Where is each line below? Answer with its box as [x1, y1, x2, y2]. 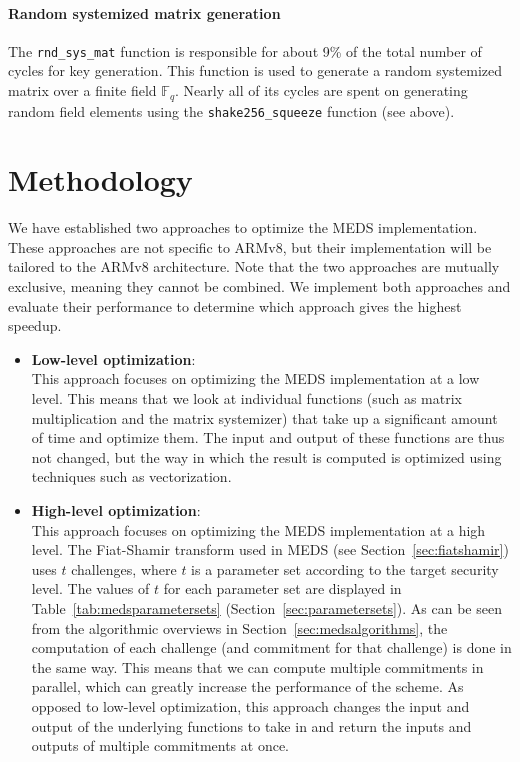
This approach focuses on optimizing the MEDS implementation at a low [31, 368, 480, 389]
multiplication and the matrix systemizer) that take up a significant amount [31, 407, 498, 428]
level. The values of [31, 578, 150, 599]
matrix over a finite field [8, 80, 157, 101]
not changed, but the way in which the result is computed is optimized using [31, 446, 502, 467]
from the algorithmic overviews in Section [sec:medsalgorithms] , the [31, 617, 448, 638]
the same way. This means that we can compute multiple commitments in [31, 656, 484, 677]
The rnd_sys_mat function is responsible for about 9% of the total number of [8, 40, 482, 61]
